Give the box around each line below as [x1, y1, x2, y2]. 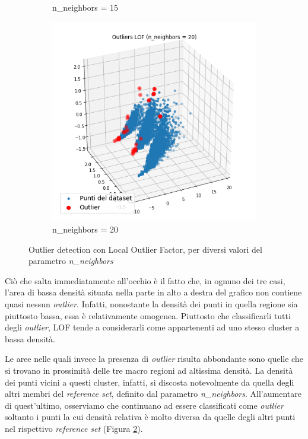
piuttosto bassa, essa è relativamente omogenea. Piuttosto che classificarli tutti [5, 309, 291, 322]
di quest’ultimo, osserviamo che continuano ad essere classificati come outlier [5, 399, 284, 411]
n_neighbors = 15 [52, 1, 118, 13]
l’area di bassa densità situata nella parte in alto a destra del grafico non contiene [5, 286, 302, 298]
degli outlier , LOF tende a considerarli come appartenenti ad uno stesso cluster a [5, 321, 300, 333]
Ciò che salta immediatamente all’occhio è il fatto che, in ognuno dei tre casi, [5, 274, 285, 287]
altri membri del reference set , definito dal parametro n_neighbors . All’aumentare [5, 387, 301, 400]
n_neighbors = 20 [52, 223, 118, 236]
